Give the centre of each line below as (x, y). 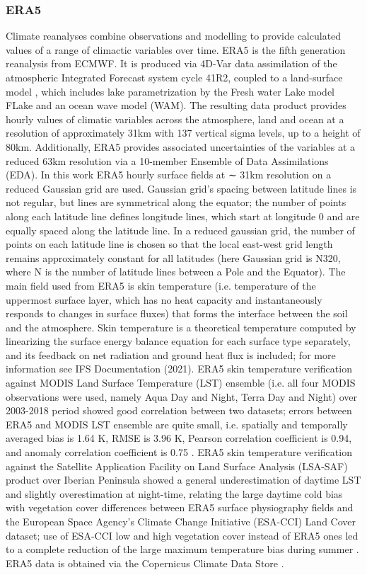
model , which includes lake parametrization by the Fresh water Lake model (170, 91)
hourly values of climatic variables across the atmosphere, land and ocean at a (175, 119)
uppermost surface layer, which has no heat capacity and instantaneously (164, 299)
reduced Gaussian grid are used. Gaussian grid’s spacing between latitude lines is (181, 188)
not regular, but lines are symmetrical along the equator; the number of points (176, 202)
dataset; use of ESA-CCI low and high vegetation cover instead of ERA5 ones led (182, 535)
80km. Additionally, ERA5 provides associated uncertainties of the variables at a (181, 146)
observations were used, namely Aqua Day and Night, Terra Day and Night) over (182, 396)
